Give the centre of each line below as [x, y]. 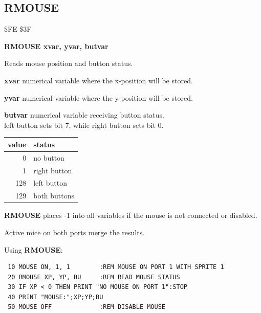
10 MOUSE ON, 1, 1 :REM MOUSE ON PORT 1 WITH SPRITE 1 [116, 267]
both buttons [54, 196]
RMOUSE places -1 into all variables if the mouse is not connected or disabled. [131, 215]
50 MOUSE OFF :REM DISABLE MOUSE [86, 307]
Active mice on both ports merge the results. [74, 232]
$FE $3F [18, 29]
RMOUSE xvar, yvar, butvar [56, 46]
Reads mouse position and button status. [69, 63]
